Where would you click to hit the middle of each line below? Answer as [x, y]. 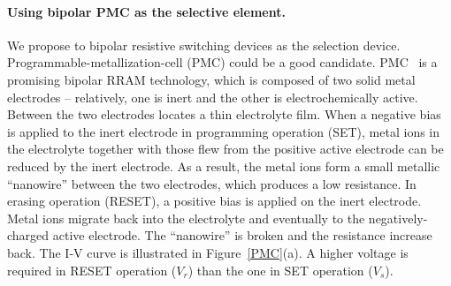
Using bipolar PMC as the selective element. [146, 11]
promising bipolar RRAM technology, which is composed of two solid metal [211, 79]
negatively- [398, 218]
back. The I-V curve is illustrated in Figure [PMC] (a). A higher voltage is [208, 252]
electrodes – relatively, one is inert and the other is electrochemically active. [213, 97]
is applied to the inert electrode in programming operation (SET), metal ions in [224, 131]
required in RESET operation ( [92, 270]
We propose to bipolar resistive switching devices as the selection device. [204, 45]
